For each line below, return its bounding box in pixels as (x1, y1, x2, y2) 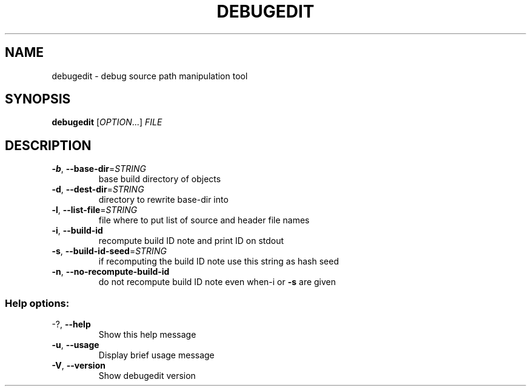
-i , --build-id (52, 225, 103, 236)
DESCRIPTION (5, 137, 92, 153)
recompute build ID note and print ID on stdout (98, 235, 284, 246)
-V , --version (52, 360, 105, 371)
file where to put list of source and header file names (98, 215, 310, 226)
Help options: (5, 297, 70, 309)
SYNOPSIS (5, 91, 71, 107)
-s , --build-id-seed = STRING (52, 246, 167, 257)
